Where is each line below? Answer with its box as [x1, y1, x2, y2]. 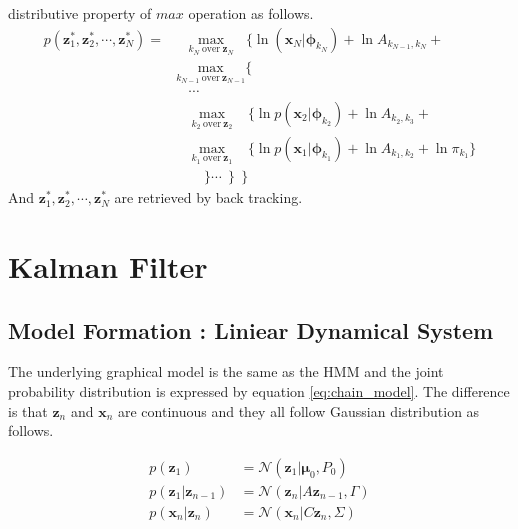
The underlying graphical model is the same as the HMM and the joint [8, 361, 444, 382]
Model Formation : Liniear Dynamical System [8, 314, 494, 345]
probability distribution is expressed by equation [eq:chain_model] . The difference [8, 381, 510, 402]
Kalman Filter [8, 246, 208, 287]
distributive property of [8, 3, 152, 23]
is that [8, 400, 48, 421]
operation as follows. [188, 3, 314, 23]
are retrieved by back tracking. [114, 187, 303, 208]
